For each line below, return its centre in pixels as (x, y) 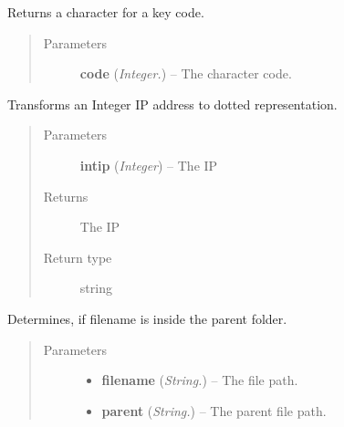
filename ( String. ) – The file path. (200, 380)
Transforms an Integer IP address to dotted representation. (172, 104)
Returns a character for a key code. (106, 12)
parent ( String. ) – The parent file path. (214, 410)
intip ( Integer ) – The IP (149, 165)
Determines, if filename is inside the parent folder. (147, 318)
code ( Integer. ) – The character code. (186, 73)
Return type (78, 257)
